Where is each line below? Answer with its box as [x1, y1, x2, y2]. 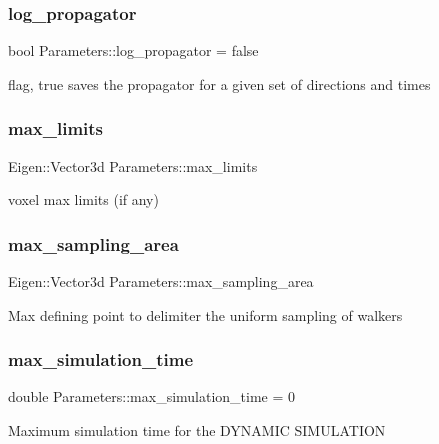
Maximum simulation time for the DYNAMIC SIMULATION [8, 420, 386, 441]
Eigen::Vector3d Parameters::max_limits [8, 155, 258, 176]
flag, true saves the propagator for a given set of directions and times [8, 73, 431, 94]
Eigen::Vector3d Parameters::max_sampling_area [8, 271, 314, 292]
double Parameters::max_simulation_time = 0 [8, 386, 296, 407]
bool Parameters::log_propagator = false [8, 40, 259, 61]
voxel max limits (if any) [8, 189, 159, 210]
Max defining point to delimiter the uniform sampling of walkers [8, 304, 403, 325]
